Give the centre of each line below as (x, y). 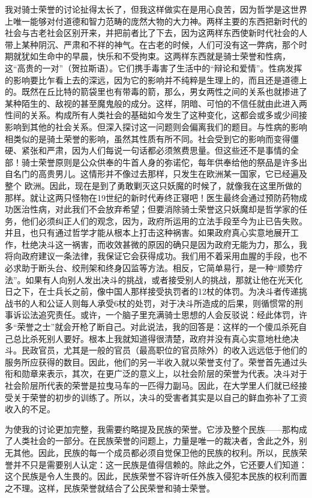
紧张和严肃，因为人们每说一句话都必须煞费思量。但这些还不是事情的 (156, 150)
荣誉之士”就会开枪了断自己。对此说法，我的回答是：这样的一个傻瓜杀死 (158, 327)
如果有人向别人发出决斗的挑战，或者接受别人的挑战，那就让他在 (151, 279)
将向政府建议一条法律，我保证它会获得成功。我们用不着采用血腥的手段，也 (152, 256)
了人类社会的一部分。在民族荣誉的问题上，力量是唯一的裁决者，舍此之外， (152, 441)
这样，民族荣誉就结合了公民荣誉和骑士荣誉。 (126, 487)
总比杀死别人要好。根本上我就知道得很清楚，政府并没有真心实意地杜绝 (151, 338)
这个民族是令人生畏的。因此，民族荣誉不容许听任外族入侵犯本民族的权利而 (152, 476)
